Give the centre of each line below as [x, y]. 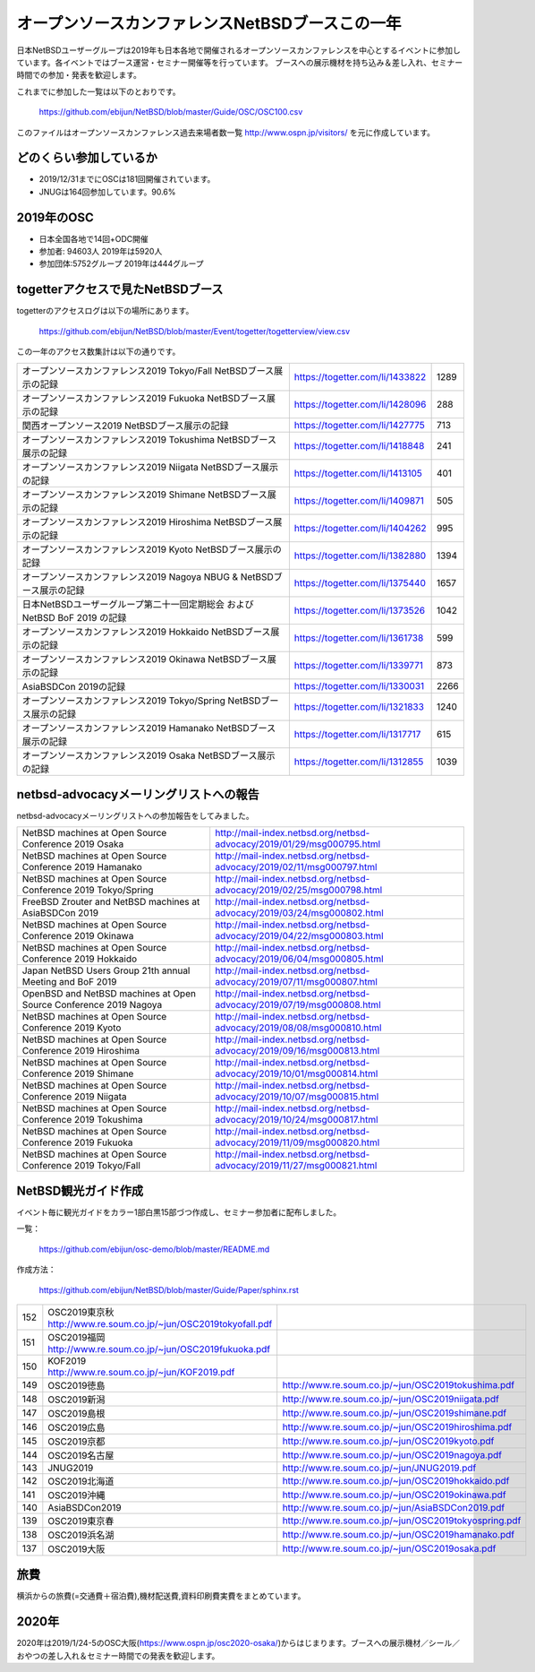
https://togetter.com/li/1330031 [359, 685]
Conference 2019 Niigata [74, 1097]
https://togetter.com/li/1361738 [359, 638]
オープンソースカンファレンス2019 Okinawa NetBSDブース [144, 659]
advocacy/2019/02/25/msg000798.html [299, 890]
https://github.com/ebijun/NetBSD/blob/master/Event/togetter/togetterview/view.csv [195, 331]
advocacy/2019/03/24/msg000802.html [299, 913]
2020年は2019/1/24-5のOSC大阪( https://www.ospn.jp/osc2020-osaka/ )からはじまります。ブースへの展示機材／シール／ [238, 1643]
